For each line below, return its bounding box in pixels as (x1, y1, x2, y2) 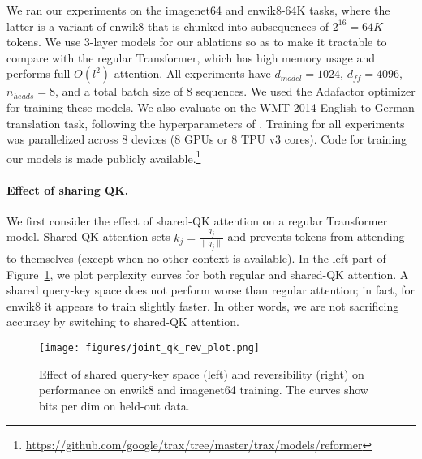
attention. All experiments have (114, 65, 271, 82)
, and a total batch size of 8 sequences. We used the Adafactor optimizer (54, 83, 416, 100)
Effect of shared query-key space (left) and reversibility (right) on (39, 365, 364, 382)
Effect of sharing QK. (6, 181, 129, 198)
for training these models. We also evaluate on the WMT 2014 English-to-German (6, 98, 415, 115)
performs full (6, 65, 71, 82)
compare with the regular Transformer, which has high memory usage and (6, 49, 375, 66)
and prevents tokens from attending (227, 228, 405, 245)
